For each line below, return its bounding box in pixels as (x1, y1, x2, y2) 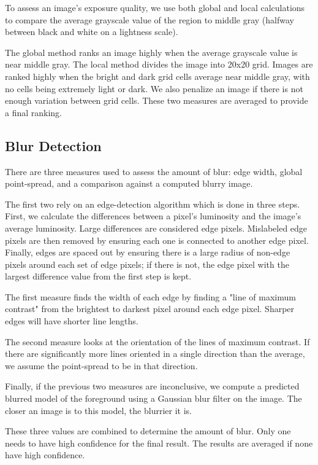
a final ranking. (5, 106, 62, 119)
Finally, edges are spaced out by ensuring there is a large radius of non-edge (5, 246, 290, 259)
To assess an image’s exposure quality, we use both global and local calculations (5, 1, 305, 14)
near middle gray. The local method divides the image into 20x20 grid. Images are (5, 58, 313, 71)
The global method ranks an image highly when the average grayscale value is (5, 45, 298, 58)
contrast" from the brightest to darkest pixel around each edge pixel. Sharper (5, 302, 295, 315)
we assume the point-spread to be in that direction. (5, 359, 198, 372)
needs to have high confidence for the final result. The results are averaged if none (5, 436, 313, 449)
